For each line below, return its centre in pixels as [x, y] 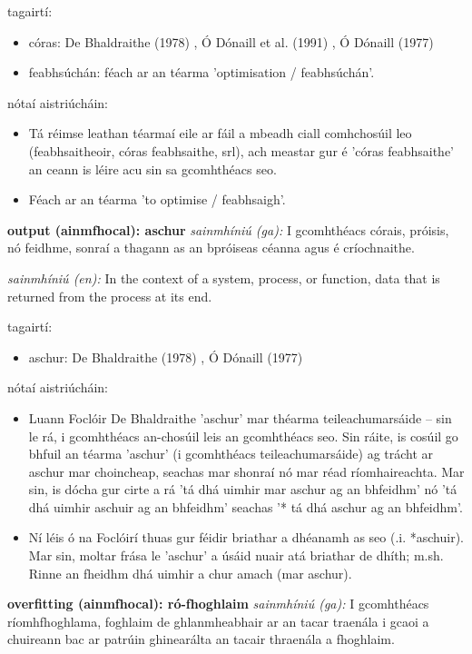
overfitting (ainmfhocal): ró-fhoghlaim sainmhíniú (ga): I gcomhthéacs [218, 604]
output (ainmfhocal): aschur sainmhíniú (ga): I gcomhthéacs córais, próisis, [228, 229]
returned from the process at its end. [110, 296]
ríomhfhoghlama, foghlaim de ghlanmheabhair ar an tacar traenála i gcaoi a [218, 621]
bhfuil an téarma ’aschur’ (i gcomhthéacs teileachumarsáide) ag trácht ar [231, 454]
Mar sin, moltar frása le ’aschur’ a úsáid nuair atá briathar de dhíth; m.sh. [236, 555]
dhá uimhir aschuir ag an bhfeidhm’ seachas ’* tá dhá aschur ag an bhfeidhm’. [246, 506]
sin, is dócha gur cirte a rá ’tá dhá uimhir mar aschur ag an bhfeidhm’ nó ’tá [243, 489]
